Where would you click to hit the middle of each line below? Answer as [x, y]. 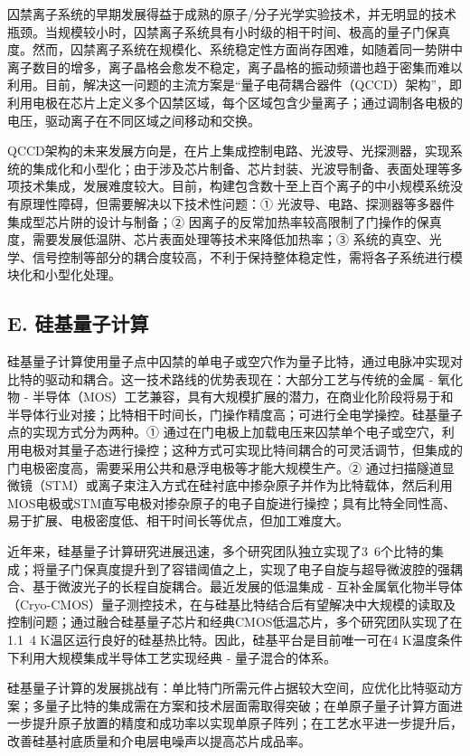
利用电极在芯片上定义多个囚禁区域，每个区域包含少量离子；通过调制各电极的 [235, 102]
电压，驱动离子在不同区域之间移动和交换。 [134, 120]
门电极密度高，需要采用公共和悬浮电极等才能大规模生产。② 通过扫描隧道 [225, 467]
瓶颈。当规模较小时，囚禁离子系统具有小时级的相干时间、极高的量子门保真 [229, 31]
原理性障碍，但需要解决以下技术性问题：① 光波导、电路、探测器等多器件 [237, 203]
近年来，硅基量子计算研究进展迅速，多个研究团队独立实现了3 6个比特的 [219, 551]
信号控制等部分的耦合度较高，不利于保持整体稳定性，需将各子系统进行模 [247, 256]
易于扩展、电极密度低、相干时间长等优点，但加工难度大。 [178, 520]
